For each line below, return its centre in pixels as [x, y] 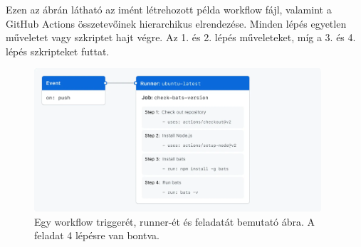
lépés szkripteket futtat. [58, 51]
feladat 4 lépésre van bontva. [97, 235]
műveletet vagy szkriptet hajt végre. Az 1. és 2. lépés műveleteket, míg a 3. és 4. [181, 37]
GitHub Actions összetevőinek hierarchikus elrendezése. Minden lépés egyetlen [176, 23]
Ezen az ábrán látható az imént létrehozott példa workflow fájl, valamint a [169, 9]
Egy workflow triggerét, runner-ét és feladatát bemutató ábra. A [175, 221]
